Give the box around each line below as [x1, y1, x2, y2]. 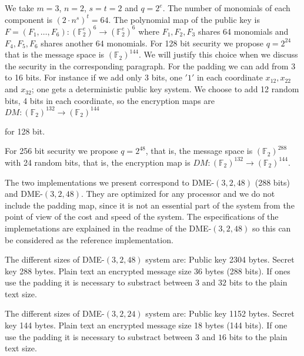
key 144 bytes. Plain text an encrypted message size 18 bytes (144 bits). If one [5, 319, 288, 331]
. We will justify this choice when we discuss [138, 48, 298, 61]
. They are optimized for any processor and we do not [81, 187, 275, 200]
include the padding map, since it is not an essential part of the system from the [5, 199, 295, 211]
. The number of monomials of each [162, 2, 290, 14]
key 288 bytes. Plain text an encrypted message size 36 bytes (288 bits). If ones [5, 264, 290, 277]
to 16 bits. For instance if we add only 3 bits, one [5, 71, 182, 83]
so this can [252, 221, 291, 234]
